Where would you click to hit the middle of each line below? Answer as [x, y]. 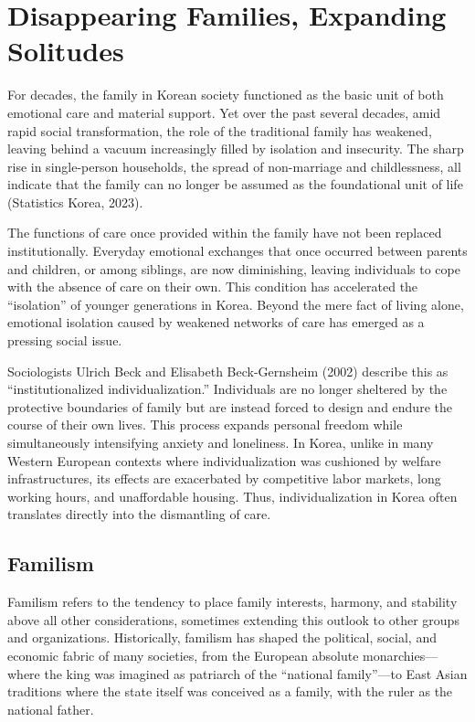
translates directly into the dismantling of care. [139, 514]
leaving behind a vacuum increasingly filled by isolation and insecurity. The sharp [236, 149]
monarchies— [401, 655]
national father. [51, 709]
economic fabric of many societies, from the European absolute [183, 655]
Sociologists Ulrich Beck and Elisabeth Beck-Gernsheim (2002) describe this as [228, 371]
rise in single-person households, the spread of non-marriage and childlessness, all [234, 166]
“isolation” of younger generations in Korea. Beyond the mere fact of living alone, [236, 304]
